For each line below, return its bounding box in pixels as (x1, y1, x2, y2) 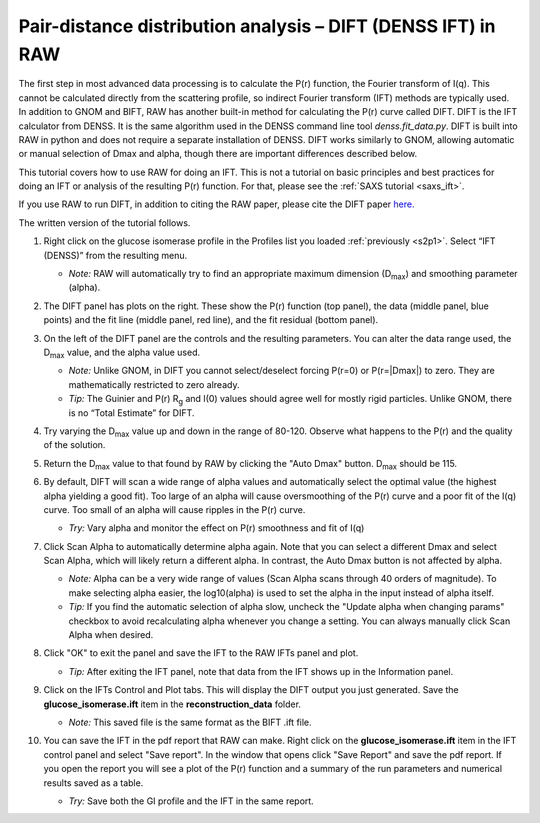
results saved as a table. (43, 776, 144, 789)
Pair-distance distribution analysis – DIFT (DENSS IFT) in (18, 15, 496, 37)
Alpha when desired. (68, 629, 154, 641)
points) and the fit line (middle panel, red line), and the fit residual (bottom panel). (43, 314, 379, 326)
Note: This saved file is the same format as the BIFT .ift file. (68, 716, 312, 728)
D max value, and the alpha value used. (43, 346, 201, 360)
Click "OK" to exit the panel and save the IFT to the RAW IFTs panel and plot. (43, 647, 359, 659)
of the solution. (43, 439, 106, 451)
